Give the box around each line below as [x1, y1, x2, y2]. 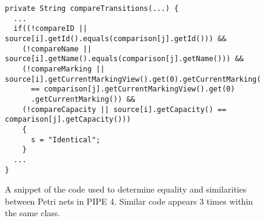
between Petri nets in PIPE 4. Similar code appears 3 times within [5, 194, 253, 207]
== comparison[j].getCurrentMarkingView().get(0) [30, 85, 235, 94]
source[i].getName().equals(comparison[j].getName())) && [5, 54, 244, 64]
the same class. [5, 206, 61, 219]
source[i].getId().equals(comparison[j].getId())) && [5, 34, 227, 43]
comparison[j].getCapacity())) [5, 115, 131, 124]
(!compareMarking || [22, 64, 105, 73]
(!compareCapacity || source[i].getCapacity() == [22, 105, 227, 114]
